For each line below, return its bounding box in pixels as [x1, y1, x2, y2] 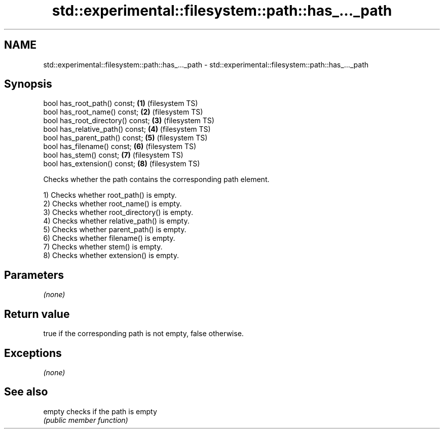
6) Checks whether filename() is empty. [43, 234, 175, 243]
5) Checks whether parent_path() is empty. [43, 225, 187, 234]
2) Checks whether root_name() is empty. [43, 199, 182, 208]
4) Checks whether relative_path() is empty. [43, 216, 190, 226]
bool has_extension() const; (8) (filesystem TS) [43, 159, 200, 168]
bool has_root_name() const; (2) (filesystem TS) [43, 107, 203, 117]
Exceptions [4, 346, 62, 359]
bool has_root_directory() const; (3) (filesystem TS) [43, 116, 214, 125]
